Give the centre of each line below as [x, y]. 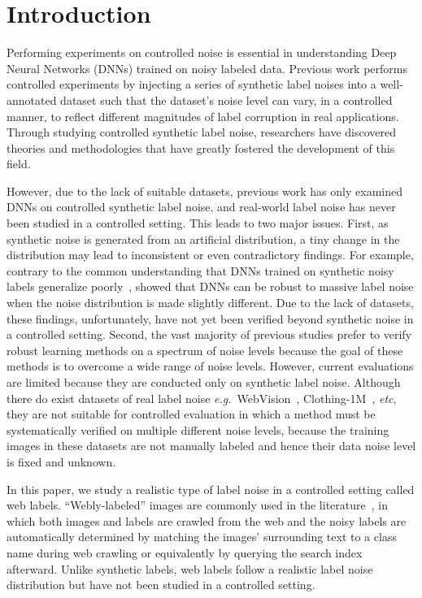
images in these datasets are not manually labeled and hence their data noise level [211, 446]
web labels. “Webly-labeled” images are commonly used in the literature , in [197, 505]
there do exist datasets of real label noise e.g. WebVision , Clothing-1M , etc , [202, 398]
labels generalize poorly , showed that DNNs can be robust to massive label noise [210, 286]
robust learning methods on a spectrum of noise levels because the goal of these [205, 350]
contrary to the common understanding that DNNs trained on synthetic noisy [200, 270]
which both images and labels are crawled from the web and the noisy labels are [207, 520]
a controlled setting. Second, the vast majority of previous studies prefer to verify [209, 334]
